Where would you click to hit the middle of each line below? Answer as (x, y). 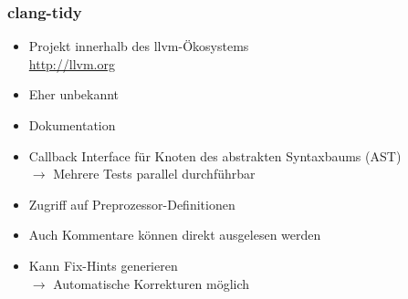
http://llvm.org (72, 63)
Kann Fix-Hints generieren (103, 265)
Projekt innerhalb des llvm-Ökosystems (139, 46)
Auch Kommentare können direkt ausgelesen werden (175, 235)
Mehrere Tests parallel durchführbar (154, 174)
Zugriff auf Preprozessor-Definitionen (132, 204)
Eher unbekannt (74, 94)
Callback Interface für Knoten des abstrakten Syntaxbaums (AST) (215, 155)
